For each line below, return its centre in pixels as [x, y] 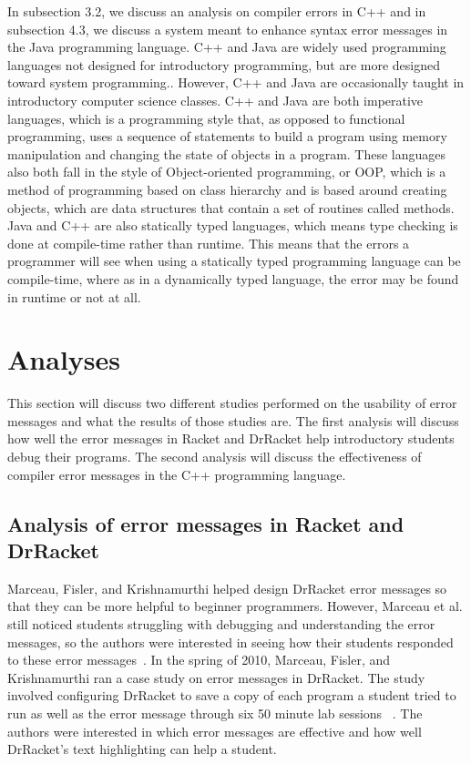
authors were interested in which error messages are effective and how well [215, 731]
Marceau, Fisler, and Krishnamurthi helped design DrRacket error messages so [227, 588]
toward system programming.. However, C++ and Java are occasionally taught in [236, 82]
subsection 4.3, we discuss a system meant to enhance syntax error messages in [228, 29]
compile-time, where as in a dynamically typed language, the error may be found [233, 278]
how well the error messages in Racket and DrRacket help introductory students [231, 438]
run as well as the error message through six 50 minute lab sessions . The [215, 713]
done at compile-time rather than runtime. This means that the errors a [209, 243]
